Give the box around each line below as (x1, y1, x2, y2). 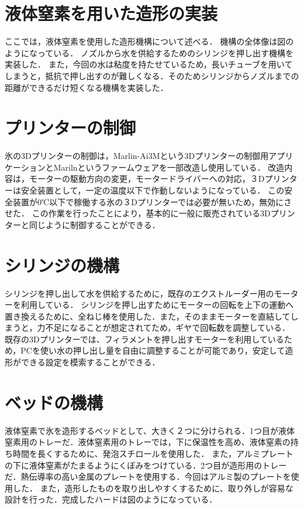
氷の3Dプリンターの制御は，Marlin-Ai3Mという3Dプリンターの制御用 (5, 150, 269, 162)
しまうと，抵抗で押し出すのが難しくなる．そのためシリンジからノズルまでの (5, 69, 299, 82)
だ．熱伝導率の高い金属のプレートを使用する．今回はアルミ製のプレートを (5, 470, 291, 483)
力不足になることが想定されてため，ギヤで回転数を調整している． (37, 321, 290, 334)
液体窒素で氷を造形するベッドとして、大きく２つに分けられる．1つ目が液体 (5, 424, 295, 436)
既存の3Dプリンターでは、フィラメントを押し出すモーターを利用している (5, 332, 284, 345)
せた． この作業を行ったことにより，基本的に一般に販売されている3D (5, 207, 271, 219)
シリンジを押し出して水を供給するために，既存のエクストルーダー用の (5, 287, 274, 299)
